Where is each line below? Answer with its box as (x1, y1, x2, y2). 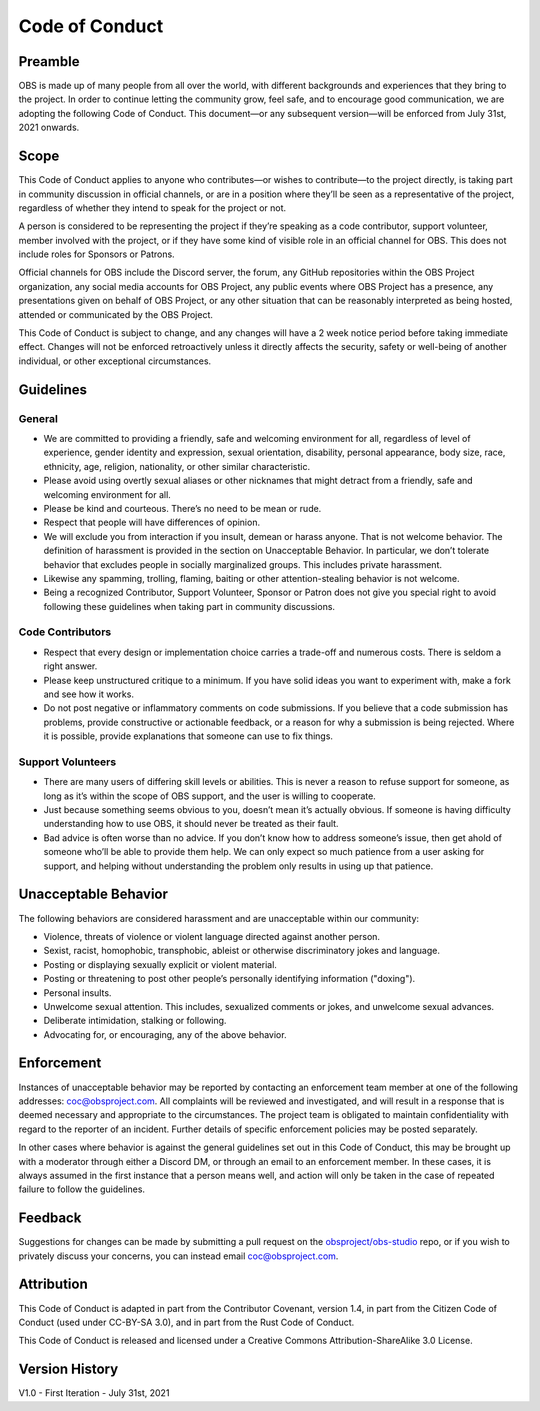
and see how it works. (43, 688, 135, 700)
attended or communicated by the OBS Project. (18, 308, 214, 320)
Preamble (18, 53, 80, 70)
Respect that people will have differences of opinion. (43, 516, 260, 529)
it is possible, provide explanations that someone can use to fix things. (43, 730, 334, 742)
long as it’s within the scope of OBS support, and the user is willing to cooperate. (43, 790, 377, 802)
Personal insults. (43, 986, 112, 999)
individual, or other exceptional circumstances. (18, 355, 212, 367)
